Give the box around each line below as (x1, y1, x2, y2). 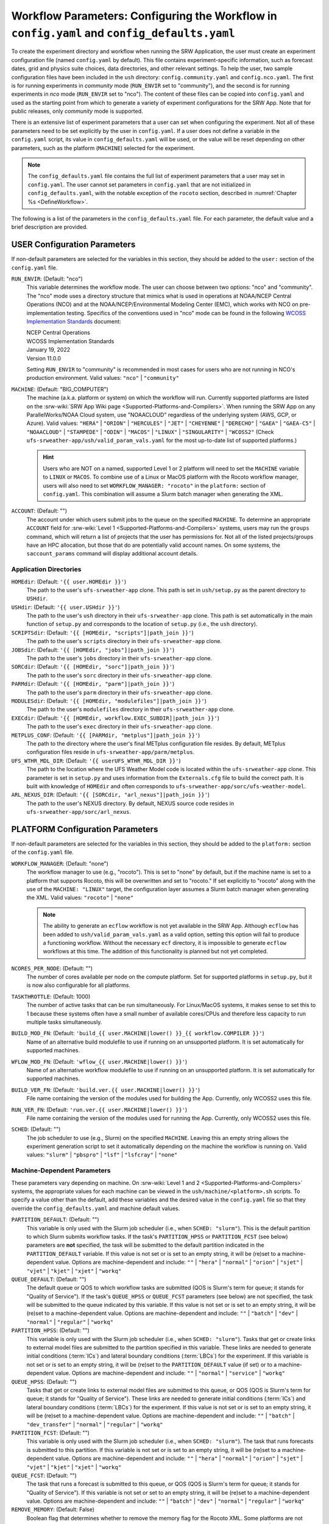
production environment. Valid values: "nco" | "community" (26, 374, 180, 382)
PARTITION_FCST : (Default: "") (11, 1429, 90, 1436)
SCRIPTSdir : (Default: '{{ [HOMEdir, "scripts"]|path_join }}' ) (11, 628, 194, 636)
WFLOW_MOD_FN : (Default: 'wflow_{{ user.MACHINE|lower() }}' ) (11, 1058, 188, 1065)
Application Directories (11, 565, 82, 574)
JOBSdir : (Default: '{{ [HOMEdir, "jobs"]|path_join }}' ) (11, 646, 175, 653)
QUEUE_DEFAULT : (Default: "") (11, 1275, 87, 1283)
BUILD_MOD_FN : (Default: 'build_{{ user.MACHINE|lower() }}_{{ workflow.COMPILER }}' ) (11, 1030, 264, 1037)
